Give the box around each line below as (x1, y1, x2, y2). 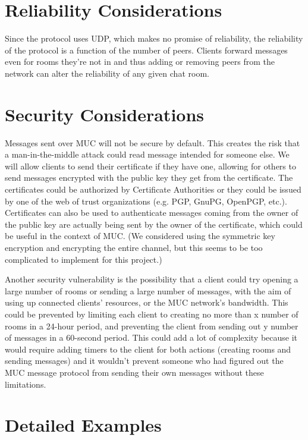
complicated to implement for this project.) (5, 253, 162, 265)
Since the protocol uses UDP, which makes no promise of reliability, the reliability (5, 32, 303, 45)
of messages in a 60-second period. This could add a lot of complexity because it (5, 331, 298, 344)
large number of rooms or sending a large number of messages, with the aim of (5, 284, 291, 297)
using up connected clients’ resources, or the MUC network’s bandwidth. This (5, 296, 288, 309)
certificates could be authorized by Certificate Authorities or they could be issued (5, 183, 301, 195)
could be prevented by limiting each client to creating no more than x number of (5, 307, 298, 320)
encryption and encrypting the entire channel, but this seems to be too (5, 241, 263, 253)
